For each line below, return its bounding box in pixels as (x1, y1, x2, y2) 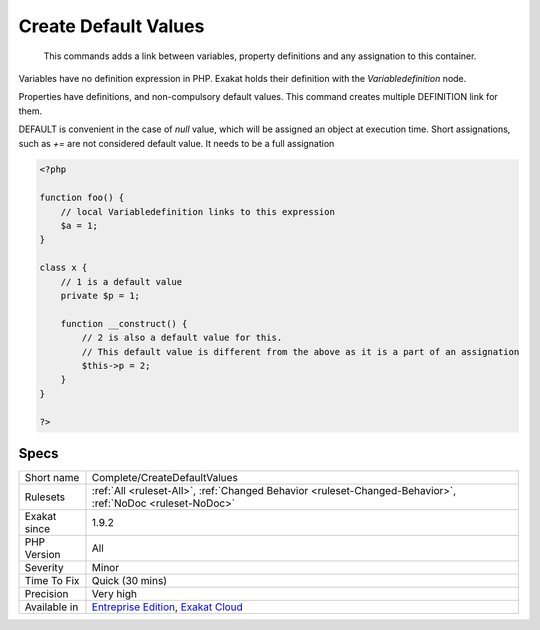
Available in (24, 600, 79, 614)
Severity (24, 561, 64, 575)
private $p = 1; (60, 290, 140, 301)
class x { (39, 262, 88, 274)
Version (24, 548, 61, 562)
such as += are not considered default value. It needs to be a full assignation (18, 137, 335, 149)
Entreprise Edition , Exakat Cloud (91, 600, 244, 614)
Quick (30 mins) (91, 574, 167, 588)
